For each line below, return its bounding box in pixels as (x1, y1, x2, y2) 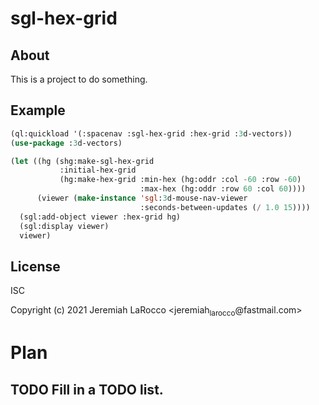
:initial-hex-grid (59, 165, 137, 176)
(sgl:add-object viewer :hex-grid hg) (19, 212, 182, 222)
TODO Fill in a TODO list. (10, 381, 164, 398)
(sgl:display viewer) (19, 221, 110, 231)
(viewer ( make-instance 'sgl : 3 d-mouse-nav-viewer (36, 193, 248, 204)
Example (10, 102, 66, 119)
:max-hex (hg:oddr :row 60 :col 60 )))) (139, 184, 307, 194)
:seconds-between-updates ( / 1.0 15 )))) (139, 202, 311, 212)
